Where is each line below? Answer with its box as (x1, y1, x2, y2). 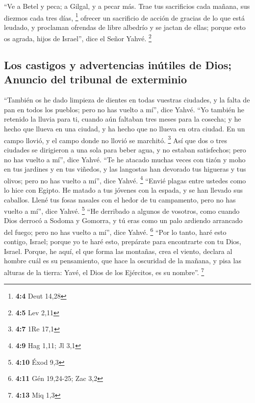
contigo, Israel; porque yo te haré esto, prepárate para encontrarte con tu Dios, (4, 236, 241, 247)
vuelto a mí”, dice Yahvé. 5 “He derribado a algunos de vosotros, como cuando (4, 204, 240, 216)
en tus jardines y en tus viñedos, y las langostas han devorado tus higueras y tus (4, 164, 246, 174)
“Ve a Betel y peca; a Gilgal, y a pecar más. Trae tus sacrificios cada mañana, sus (4, 1, 250, 11)
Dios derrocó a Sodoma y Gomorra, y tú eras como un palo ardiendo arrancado (4, 215, 243, 226)
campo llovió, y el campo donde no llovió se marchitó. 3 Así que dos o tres (4, 133, 227, 145)
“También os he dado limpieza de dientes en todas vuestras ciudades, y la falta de (4, 95, 250, 105)
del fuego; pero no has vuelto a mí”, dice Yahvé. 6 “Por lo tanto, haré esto (4, 225, 227, 237)
